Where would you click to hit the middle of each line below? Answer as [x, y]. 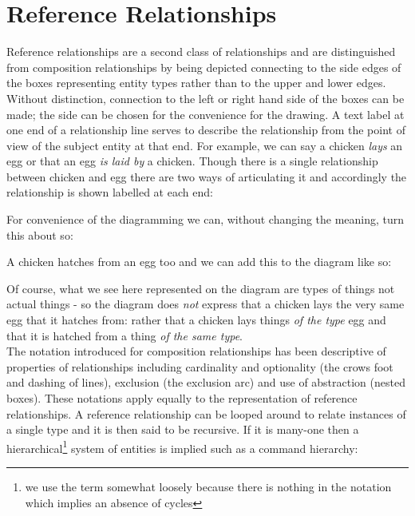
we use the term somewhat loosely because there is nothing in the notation [208, 487]
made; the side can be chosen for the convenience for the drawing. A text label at [206, 114]
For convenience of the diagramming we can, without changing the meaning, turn [206, 219]
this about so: [40, 234]
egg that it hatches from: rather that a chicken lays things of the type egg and [196, 320]
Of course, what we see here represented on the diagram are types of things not [201, 288]
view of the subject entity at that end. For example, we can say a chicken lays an [205, 145]
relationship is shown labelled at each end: [110, 192]
